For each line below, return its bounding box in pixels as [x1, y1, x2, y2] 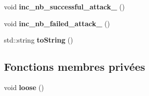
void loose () [4, 82, 44, 92]
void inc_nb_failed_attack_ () [4, 18, 110, 28]
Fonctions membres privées [4, 59, 146, 74]
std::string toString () [4, 35, 73, 45]
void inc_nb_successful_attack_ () [4, 1, 125, 11]
